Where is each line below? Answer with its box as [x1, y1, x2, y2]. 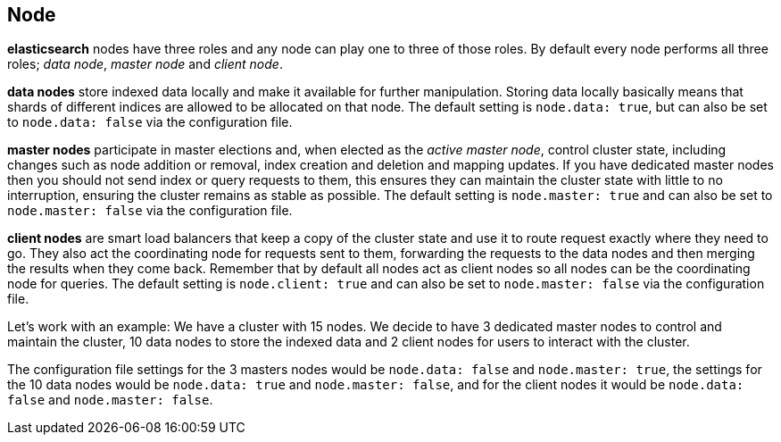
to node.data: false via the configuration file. [7, 114, 293, 130]
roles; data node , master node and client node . [7, 56, 283, 72]
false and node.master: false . [7, 392, 213, 408]
